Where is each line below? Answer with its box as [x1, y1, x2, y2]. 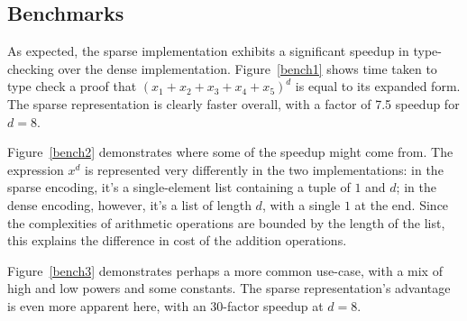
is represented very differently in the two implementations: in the [85, 160, 444, 179]
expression [7, 160, 64, 179]
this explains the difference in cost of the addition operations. [7, 231, 347, 250]
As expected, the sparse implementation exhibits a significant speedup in [7, 41, 409, 60]
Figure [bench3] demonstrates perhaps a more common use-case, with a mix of [7, 261, 443, 280]
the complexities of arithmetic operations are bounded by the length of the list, [7, 213, 445, 232]
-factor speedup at [223, 296, 324, 315]
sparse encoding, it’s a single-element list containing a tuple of [7, 178, 351, 197]
